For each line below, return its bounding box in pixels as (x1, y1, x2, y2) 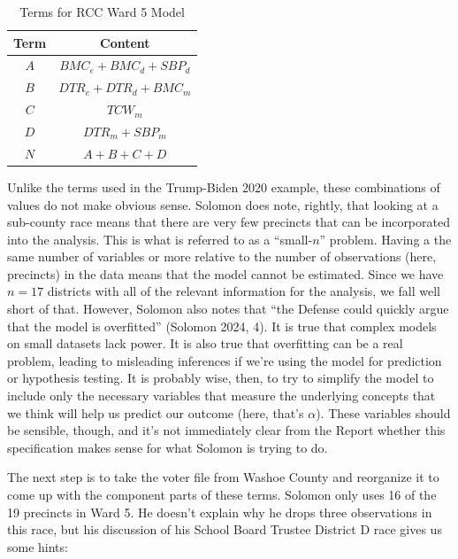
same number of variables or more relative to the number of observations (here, (7, 247, 437, 266)
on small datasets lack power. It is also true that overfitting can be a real (7, 334, 403, 353)
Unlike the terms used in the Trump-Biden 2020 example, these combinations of (7, 177, 440, 196)
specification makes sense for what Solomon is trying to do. (7, 438, 328, 456)
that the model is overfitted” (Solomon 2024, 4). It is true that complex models (7, 316, 437, 335)
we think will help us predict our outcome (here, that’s (7, 403, 304, 422)
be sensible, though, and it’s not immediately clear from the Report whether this (7, 421, 446, 439)
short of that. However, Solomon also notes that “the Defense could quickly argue (7, 299, 449, 318)
